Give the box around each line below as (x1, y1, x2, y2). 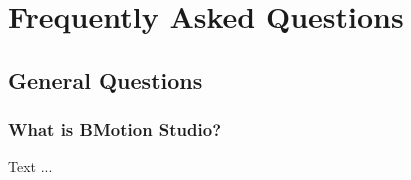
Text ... (8, 156, 53, 177)
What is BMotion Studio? (8, 117, 222, 142)
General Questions (8, 64, 203, 95)
